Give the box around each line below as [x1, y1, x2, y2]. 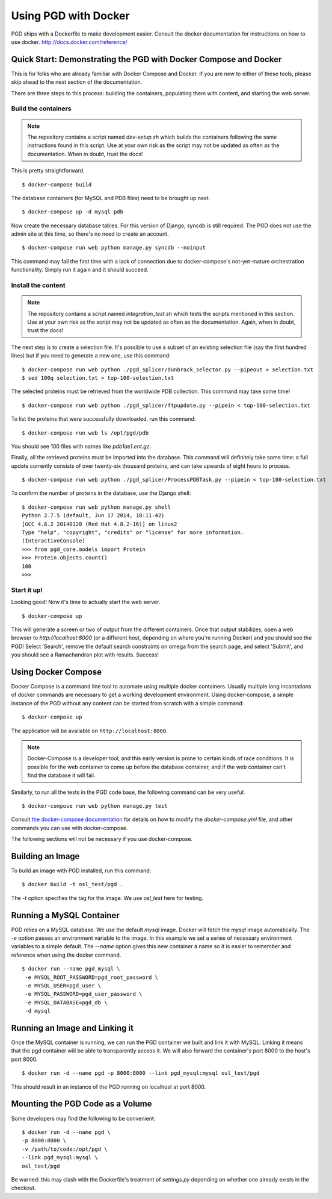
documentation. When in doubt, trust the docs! [27, 150, 143, 157]
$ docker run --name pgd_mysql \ [22, 965, 120, 972]
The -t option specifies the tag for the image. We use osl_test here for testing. [11, 894, 204, 901]
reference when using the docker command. [11, 951, 121, 958]
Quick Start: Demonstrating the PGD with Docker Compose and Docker [11, 54, 282, 65]
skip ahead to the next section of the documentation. [11, 78, 143, 86]
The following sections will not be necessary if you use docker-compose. [11, 836, 192, 843]
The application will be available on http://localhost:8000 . [11, 727, 168, 734]
